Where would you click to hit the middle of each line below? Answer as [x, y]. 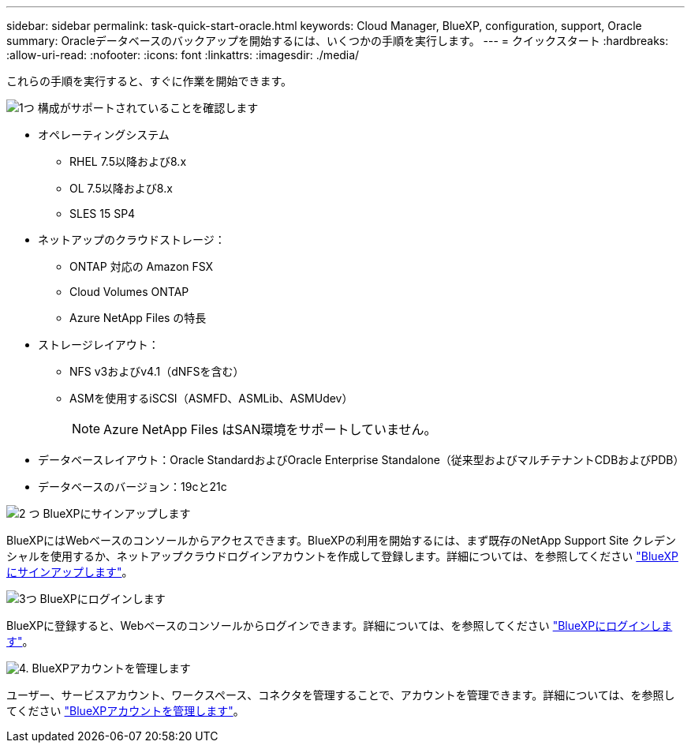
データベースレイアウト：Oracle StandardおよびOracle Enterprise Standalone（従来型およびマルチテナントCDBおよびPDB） [361, 460]
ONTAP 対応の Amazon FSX [142, 266]
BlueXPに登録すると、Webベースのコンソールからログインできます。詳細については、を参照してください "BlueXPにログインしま [340, 625]
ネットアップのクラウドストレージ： [132, 240]
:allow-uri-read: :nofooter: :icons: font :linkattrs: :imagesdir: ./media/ [183, 55]
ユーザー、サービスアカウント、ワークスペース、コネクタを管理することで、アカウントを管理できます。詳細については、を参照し [341, 695]
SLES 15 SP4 [103, 213]
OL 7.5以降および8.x [121, 188]
